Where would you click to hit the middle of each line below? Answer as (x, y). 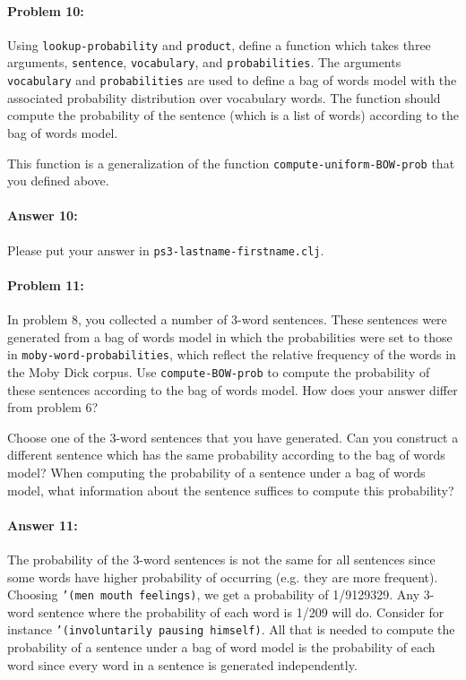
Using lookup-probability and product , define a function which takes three (219, 44)
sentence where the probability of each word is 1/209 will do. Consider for (241, 611)
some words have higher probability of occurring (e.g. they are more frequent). (223, 577)
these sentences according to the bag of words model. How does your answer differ (233, 389)
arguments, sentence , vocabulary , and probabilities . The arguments (204, 62)
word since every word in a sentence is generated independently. (182, 664)
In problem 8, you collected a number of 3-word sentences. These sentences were (227, 319)
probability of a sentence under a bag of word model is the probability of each (221, 647)
